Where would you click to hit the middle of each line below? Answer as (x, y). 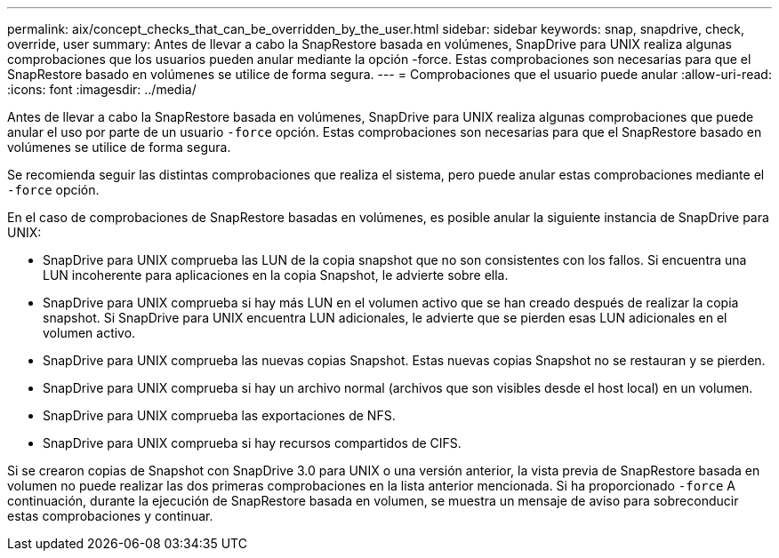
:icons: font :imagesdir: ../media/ (102, 89)
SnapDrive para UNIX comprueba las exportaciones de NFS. (219, 415)
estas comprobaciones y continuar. (110, 516)
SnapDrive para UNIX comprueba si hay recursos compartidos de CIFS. (252, 443)
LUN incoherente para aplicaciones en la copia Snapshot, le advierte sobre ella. (276, 275)
